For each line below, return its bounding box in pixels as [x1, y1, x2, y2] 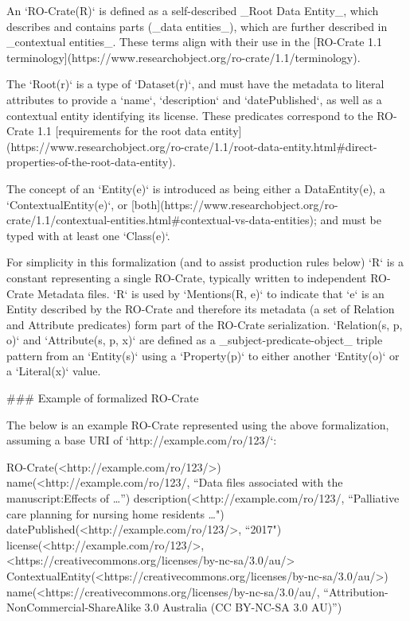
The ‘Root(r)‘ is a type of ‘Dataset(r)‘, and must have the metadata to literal [6, 76, 385, 92]
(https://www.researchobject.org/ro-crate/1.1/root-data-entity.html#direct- [6, 138, 377, 154]
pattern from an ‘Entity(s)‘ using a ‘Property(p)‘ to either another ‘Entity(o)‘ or [6, 347, 400, 363]
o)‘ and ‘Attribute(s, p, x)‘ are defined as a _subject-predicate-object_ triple [6, 332, 383, 348]
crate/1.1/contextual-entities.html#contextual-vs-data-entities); [6, 212, 317, 228]
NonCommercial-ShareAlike [6, 599, 141, 615]
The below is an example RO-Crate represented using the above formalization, [6, 416, 389, 433]
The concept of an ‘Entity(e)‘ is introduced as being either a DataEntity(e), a [6, 180, 385, 196]
